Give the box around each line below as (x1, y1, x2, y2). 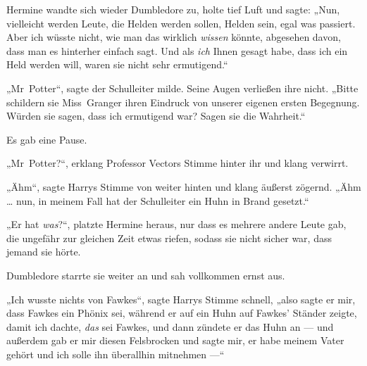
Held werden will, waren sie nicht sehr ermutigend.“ (6, 57, 228, 72)
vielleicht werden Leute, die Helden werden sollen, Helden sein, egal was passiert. (6, 15, 356, 30)
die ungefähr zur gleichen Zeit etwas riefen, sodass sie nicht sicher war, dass (6, 230, 332, 245)
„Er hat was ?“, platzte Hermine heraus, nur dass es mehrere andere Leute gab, (6, 217, 347, 232)
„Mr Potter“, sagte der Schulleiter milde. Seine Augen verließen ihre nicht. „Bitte (6, 80, 359, 95)
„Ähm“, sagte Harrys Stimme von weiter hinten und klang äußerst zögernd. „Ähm (6, 179, 361, 194)
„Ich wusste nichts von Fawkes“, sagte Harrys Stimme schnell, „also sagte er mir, (6, 291, 356, 306)
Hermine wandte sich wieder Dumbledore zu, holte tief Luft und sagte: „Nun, (6, 2, 340, 16)
